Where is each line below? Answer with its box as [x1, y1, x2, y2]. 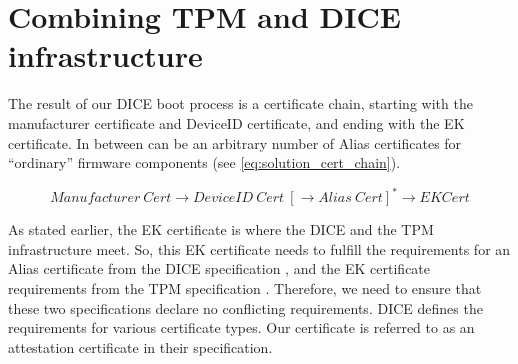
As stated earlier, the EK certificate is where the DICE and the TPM [8, 219, 434, 240]
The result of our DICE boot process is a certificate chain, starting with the [8, 93, 473, 114]
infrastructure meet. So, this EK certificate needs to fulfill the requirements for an [8, 238, 511, 259]
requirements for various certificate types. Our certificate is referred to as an [8, 317, 475, 338]
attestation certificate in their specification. [8, 336, 273, 357]
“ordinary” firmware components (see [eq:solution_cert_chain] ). [8, 152, 401, 173]
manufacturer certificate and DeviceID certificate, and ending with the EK [8, 112, 465, 133]
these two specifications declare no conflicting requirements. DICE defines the [8, 297, 483, 318]
